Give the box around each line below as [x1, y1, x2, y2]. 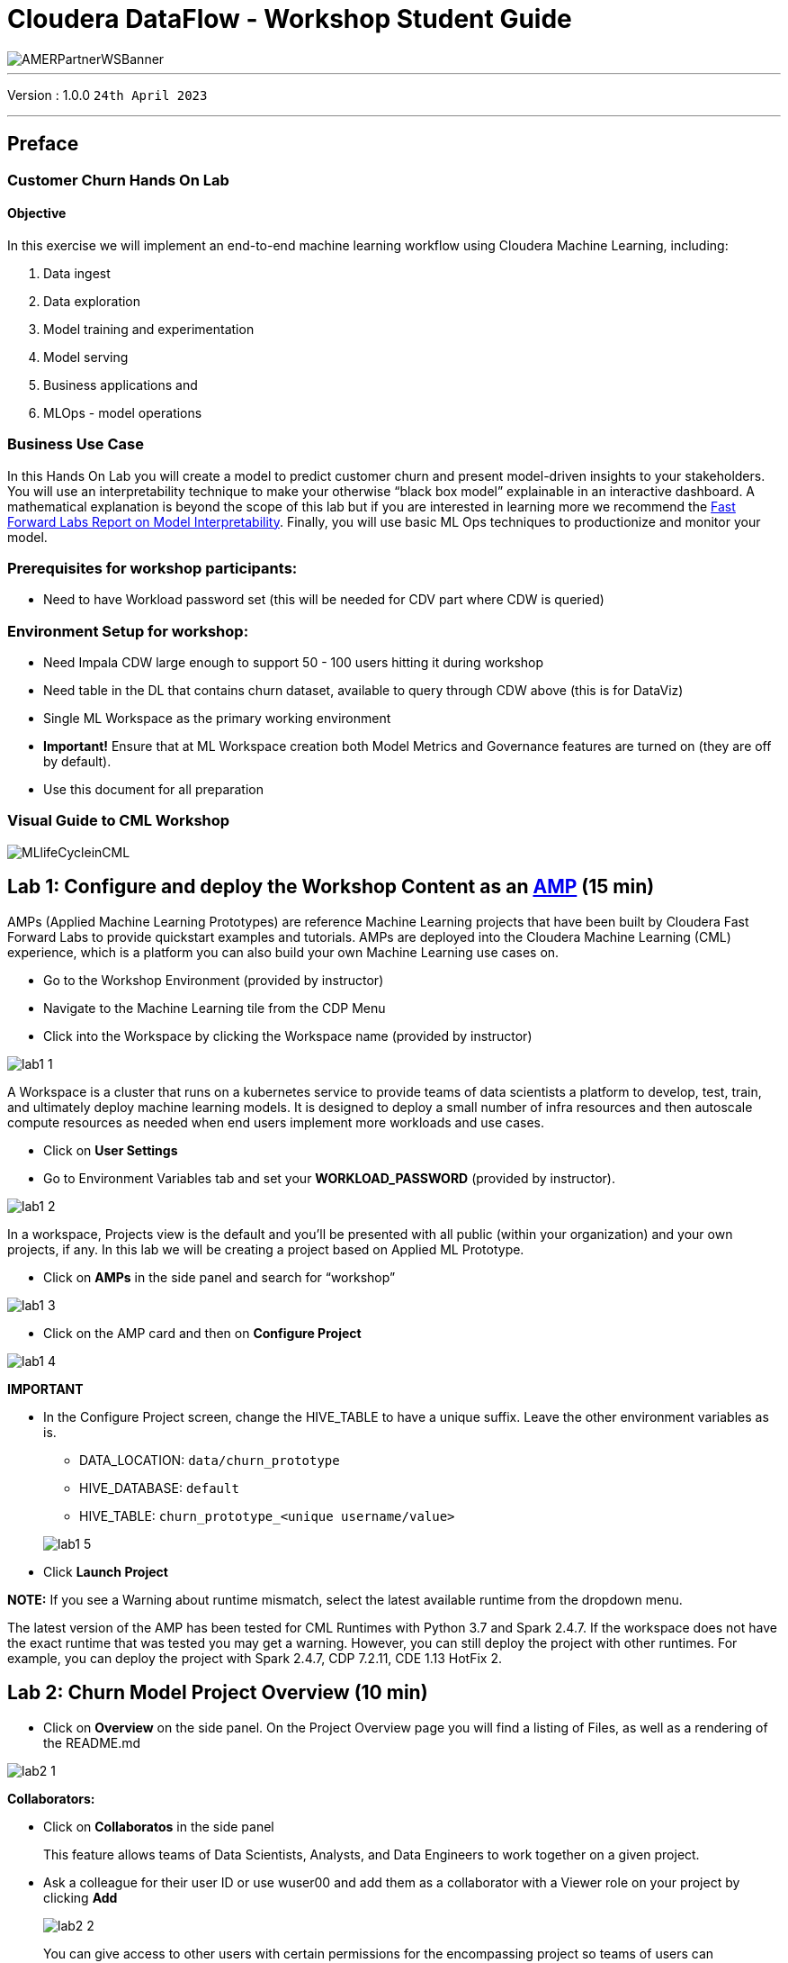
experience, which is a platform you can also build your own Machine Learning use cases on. [7, 944, 560, 960]
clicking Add [43, 1889, 118, 1905]
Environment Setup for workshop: [7, 621, 249, 640]
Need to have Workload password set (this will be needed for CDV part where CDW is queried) [43, 592, 604, 608]
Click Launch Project [43, 1563, 168, 1579]
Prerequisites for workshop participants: [7, 558, 298, 577]
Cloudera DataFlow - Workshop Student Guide [7, 4, 572, 34]
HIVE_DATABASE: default [79, 1479, 239, 1496]
